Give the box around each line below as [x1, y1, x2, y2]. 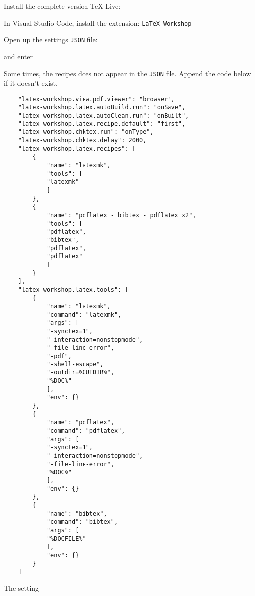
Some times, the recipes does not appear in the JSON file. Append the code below [4, 68, 251, 78]
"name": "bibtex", [46, 510, 107, 517]
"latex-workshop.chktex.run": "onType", [18, 128, 154, 136]
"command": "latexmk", [46, 311, 122, 318]
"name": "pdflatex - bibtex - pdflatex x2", [46, 211, 196, 219]
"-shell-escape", [46, 360, 104, 368]
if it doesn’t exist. [4, 78, 58, 88]
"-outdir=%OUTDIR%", [46, 369, 114, 376]
